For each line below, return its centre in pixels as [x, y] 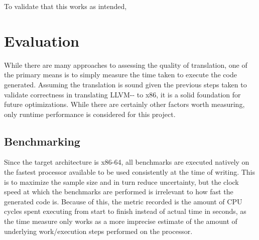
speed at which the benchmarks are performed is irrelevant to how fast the [119, 192]
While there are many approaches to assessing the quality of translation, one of [126, 65]
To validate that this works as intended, [66, 6]
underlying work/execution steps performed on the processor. [98, 231]
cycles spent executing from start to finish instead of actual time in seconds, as [125, 211]
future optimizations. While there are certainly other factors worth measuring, [124, 104]
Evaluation [42, 40]
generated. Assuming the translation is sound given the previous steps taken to [125, 84]
